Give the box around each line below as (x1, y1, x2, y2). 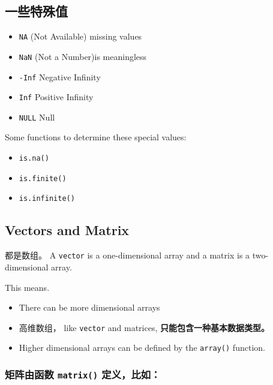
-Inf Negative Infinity (19, 70, 101, 83)
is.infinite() (19, 194, 75, 203)
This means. (5, 281, 50, 293)
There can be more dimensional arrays (19, 301, 160, 314)
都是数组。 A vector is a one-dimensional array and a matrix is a (5, 249, 250, 261)
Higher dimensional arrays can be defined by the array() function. (19, 341, 265, 354)
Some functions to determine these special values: (5, 131, 187, 143)
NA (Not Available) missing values (19, 30, 142, 43)
